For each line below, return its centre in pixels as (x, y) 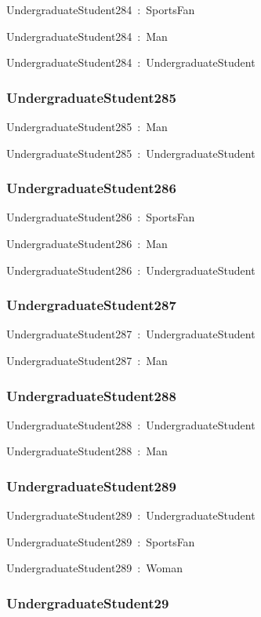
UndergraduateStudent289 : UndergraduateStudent (131, 515)
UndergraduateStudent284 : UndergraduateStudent (131, 62)
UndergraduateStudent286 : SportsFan (101, 217)
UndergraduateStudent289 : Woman (94, 568)
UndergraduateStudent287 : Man (87, 360)
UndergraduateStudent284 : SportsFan (101, 9)
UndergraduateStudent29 (88, 602)
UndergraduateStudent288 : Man (87, 451)
